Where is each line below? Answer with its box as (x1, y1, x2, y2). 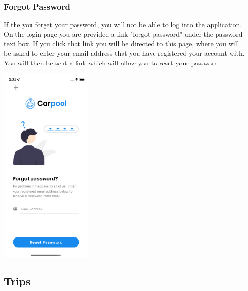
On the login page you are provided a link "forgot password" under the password (4, 29, 243, 39)
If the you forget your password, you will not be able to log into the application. (4, 19, 242, 30)
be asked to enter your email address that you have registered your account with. (4, 48, 245, 58)
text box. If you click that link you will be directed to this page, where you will (4, 38, 239, 48)
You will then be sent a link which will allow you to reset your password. (4, 57, 220, 67)
